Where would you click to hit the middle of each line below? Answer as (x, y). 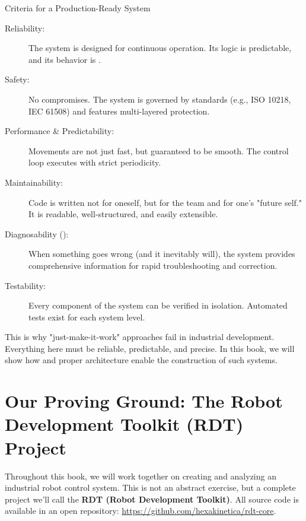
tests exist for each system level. (87, 317)
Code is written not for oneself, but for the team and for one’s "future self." (165, 202)
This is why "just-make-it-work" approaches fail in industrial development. (140, 337)
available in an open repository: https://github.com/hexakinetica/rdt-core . (141, 511)
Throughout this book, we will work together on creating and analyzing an (141, 476)
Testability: (25, 285)
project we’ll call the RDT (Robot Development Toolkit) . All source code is (152, 499)
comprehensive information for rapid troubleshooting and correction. (153, 265)
